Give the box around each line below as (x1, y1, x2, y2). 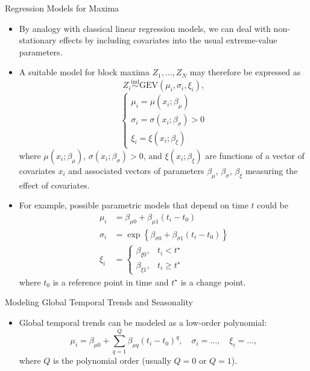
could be (257, 199, 289, 211)
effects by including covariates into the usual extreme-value (59, 34, 277, 46)
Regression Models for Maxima (5, 2, 119, 14)
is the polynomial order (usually (53, 354, 171, 366)
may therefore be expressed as (189, 66, 301, 78)
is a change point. (180, 275, 246, 288)
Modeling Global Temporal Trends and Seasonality (5, 296, 193, 308)
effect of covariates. (19, 178, 90, 191)
